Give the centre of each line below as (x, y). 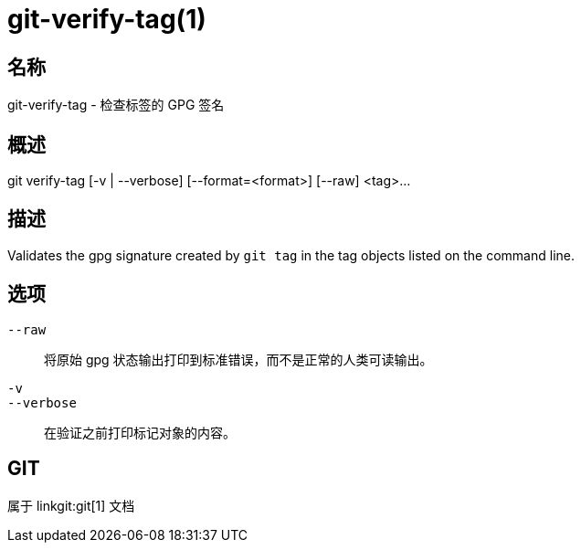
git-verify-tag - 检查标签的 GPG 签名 (116, 105)
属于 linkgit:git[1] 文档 (71, 505)
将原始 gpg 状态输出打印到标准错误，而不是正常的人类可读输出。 (238, 359)
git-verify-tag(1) (107, 19)
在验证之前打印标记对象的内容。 (140, 432)
